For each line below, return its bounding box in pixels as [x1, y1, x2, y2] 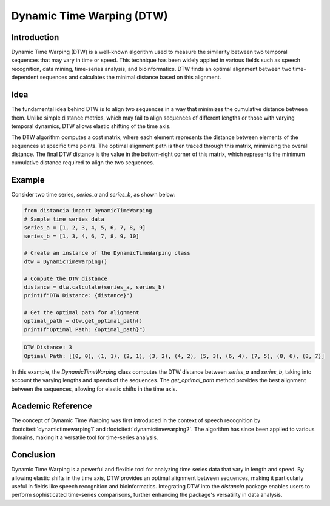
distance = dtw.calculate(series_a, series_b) [24, 283, 165, 291]
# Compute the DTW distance [24, 275, 107, 282]
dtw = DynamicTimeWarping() [24, 258, 107, 265]
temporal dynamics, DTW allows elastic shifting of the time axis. [11, 122, 171, 130]
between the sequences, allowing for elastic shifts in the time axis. [11, 385, 177, 393]
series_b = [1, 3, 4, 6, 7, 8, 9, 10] [24, 232, 140, 240]
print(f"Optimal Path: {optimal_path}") [24, 326, 146, 333]
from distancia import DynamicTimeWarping [24, 207, 152, 214]
